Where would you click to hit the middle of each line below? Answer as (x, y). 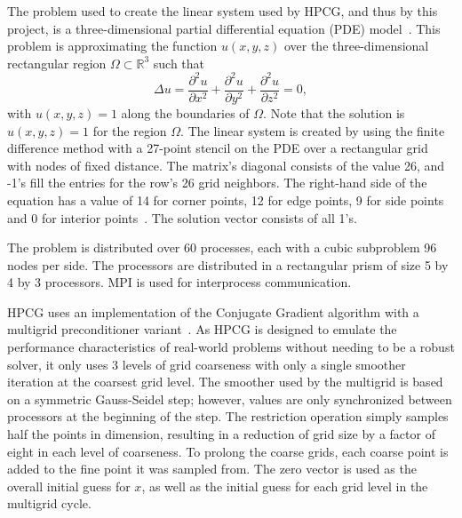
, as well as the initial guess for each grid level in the (285, 486)
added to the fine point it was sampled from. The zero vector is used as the (212, 469)
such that (179, 63)
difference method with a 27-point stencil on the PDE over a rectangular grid (218, 148)
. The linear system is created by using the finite (313, 130)
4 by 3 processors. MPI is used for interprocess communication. (179, 282)
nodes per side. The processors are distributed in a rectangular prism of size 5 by (228, 264)
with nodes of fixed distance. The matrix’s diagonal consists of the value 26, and (226, 165)
